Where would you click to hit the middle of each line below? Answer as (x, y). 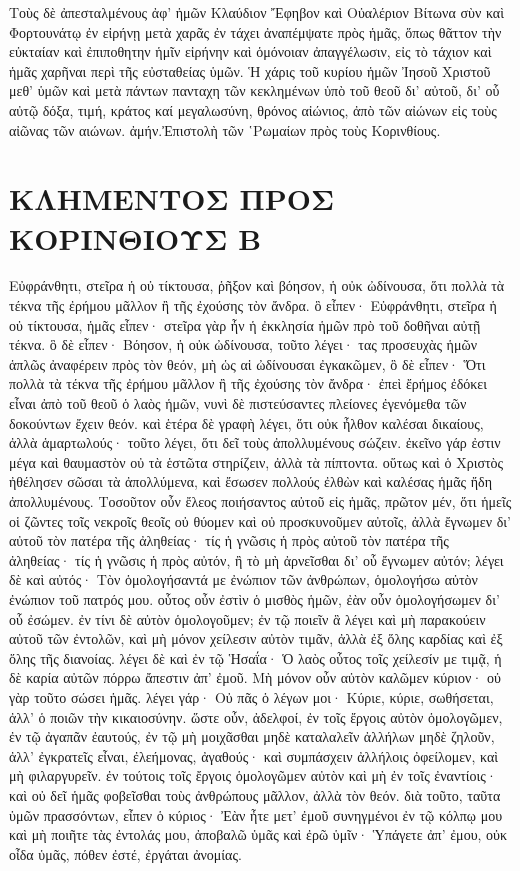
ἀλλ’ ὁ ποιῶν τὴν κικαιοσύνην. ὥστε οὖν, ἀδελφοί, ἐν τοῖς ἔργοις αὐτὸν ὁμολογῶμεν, (256, 716)
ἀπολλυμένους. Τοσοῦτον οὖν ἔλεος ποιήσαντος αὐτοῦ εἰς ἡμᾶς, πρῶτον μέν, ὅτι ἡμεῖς (260, 501)
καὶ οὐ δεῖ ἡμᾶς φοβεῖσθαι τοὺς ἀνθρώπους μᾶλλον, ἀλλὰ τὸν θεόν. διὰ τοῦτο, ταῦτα (255, 794)
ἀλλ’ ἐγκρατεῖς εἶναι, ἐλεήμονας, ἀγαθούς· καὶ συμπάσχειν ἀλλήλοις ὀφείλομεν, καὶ (254, 755)
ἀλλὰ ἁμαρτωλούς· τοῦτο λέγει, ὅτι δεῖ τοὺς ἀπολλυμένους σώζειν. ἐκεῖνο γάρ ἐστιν (255, 442)
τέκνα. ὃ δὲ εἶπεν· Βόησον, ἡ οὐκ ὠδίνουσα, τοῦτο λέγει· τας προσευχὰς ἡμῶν (243, 344)
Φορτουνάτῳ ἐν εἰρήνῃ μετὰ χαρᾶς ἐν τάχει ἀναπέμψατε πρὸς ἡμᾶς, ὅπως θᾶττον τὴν (255, 31)
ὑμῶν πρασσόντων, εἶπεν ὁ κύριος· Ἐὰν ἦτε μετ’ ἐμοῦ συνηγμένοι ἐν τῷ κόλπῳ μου (256, 814)
